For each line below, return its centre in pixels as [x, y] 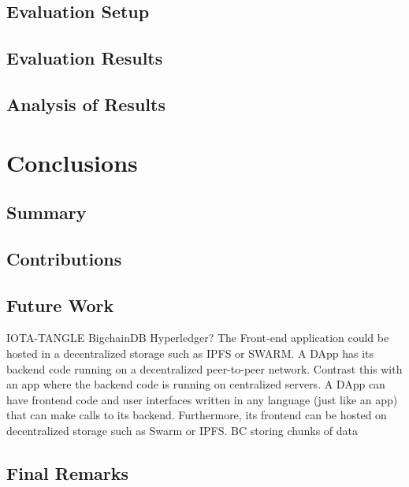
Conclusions [72, 162]
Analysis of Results [86, 104]
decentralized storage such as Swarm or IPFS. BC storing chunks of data [182, 431]
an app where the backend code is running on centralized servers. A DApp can [196, 384]
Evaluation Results [85, 58]
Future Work [60, 305]
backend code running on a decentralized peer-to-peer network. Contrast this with [204, 368]
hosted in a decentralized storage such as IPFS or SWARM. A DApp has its [190, 353]
